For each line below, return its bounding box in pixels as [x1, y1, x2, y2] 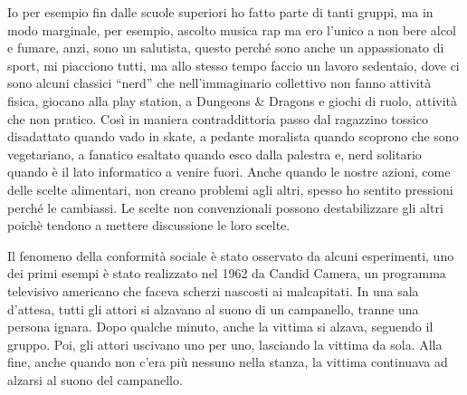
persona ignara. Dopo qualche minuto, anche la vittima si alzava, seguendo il [7, 317, 434, 336]
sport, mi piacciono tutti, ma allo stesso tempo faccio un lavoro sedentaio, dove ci [7, 55, 460, 74]
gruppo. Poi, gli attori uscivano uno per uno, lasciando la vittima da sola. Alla [7, 334, 443, 353]
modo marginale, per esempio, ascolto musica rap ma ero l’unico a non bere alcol [7, 20, 456, 39]
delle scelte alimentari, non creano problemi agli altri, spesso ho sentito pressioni [7, 179, 453, 198]
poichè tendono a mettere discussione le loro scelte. [7, 216, 291, 235]
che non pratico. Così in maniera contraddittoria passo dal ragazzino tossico [7, 109, 428, 128]
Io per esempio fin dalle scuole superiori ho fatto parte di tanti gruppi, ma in [7, 3, 434, 21]
